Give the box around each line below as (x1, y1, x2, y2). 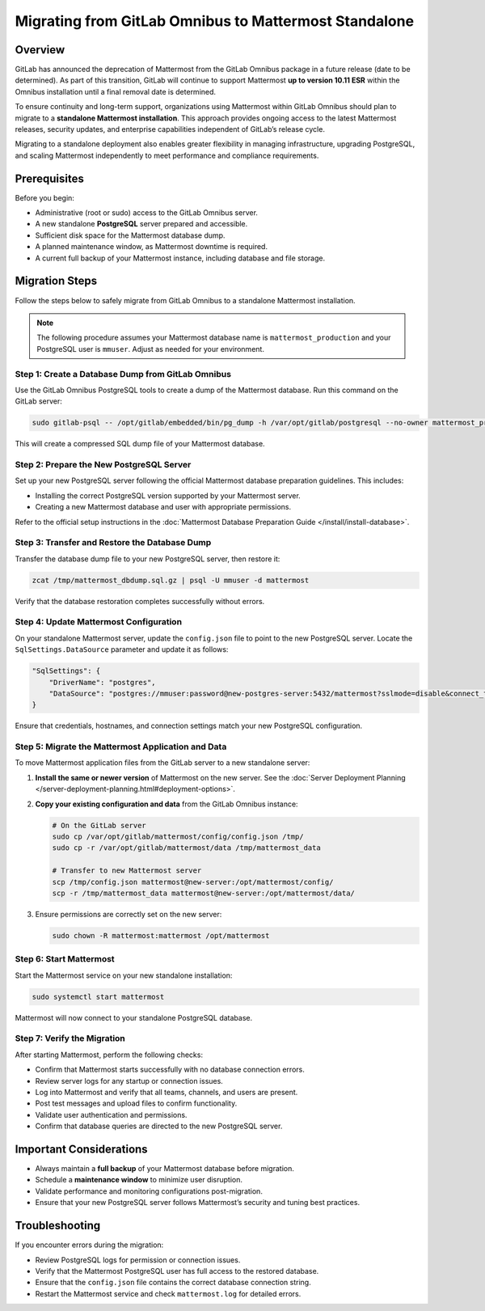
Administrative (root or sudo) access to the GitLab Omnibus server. (35, 208, 259, 218)
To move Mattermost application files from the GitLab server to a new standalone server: (15, 758, 310, 768)
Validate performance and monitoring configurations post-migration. (35, 1186, 263, 1196)
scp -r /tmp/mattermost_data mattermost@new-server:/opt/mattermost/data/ (52, 888, 356, 898)
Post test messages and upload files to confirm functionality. (35, 1098, 238, 1108)
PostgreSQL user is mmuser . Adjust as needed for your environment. (36, 344, 264, 353)
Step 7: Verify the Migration (15, 1033, 125, 1044)
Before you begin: (15, 192, 74, 202)
